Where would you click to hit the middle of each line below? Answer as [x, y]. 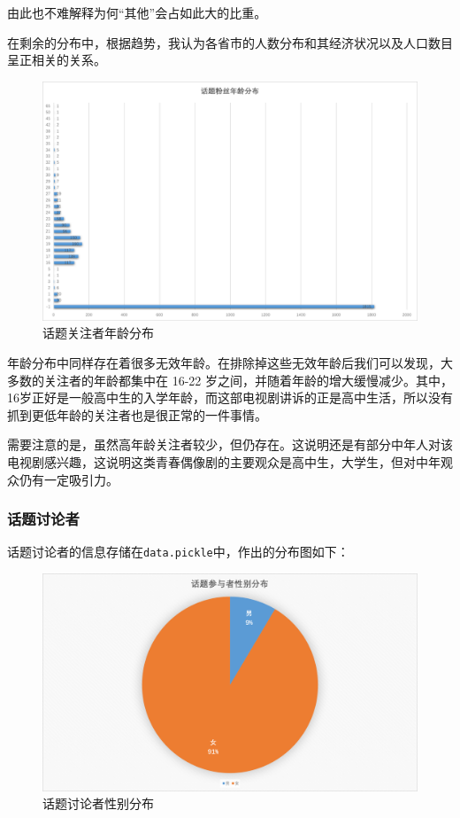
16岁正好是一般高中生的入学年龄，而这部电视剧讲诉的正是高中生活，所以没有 [230, 397]
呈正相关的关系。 [57, 60]
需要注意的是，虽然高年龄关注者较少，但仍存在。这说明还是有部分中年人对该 [230, 444]
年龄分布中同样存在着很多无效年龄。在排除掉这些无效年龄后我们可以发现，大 [230, 362]
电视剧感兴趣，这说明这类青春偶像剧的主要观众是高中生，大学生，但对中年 [224, 461]
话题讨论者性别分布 [98, 803]
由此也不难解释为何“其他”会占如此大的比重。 [137, 12]
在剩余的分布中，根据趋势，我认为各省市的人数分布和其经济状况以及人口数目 [230, 42]
